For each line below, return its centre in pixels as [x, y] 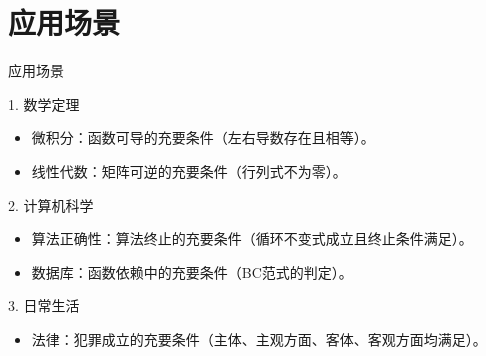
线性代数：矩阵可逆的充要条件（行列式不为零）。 [189, 170]
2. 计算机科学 [51, 204]
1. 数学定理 [44, 103]
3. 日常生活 [44, 305]
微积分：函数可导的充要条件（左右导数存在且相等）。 [203, 137]
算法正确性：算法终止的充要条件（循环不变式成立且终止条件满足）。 [252, 238]
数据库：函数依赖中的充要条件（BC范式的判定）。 [192, 271]
